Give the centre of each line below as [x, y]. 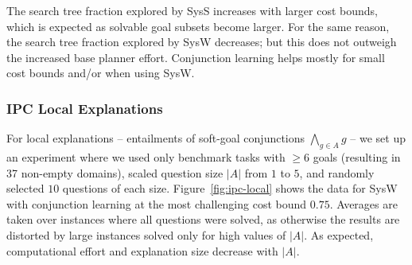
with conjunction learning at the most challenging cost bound [157, 203]
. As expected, [339, 234]
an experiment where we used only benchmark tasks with [146, 156]
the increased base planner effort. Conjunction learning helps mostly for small [196, 57]
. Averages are [363, 203]
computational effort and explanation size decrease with [142, 250]
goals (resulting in [357, 156]
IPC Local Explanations [85, 108]
